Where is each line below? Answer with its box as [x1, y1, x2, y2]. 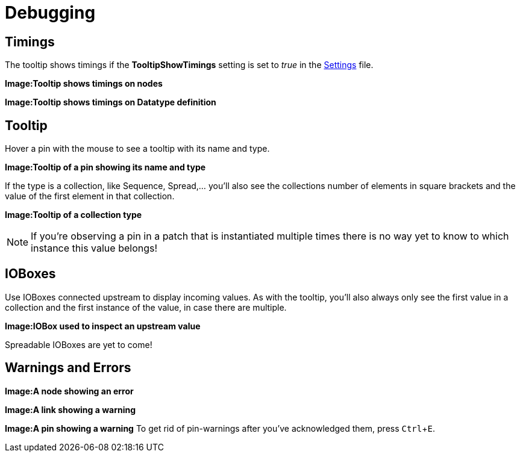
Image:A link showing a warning [5, 404, 136, 415]
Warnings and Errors [5, 360, 131, 376]
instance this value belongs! [31, 242, 158, 255]
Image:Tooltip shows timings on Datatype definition [5, 97, 216, 108]
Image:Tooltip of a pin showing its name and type [5, 162, 206, 173]
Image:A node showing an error [5, 385, 134, 396]
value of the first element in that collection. [5, 191, 175, 202]
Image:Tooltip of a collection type [5, 210, 142, 220]
